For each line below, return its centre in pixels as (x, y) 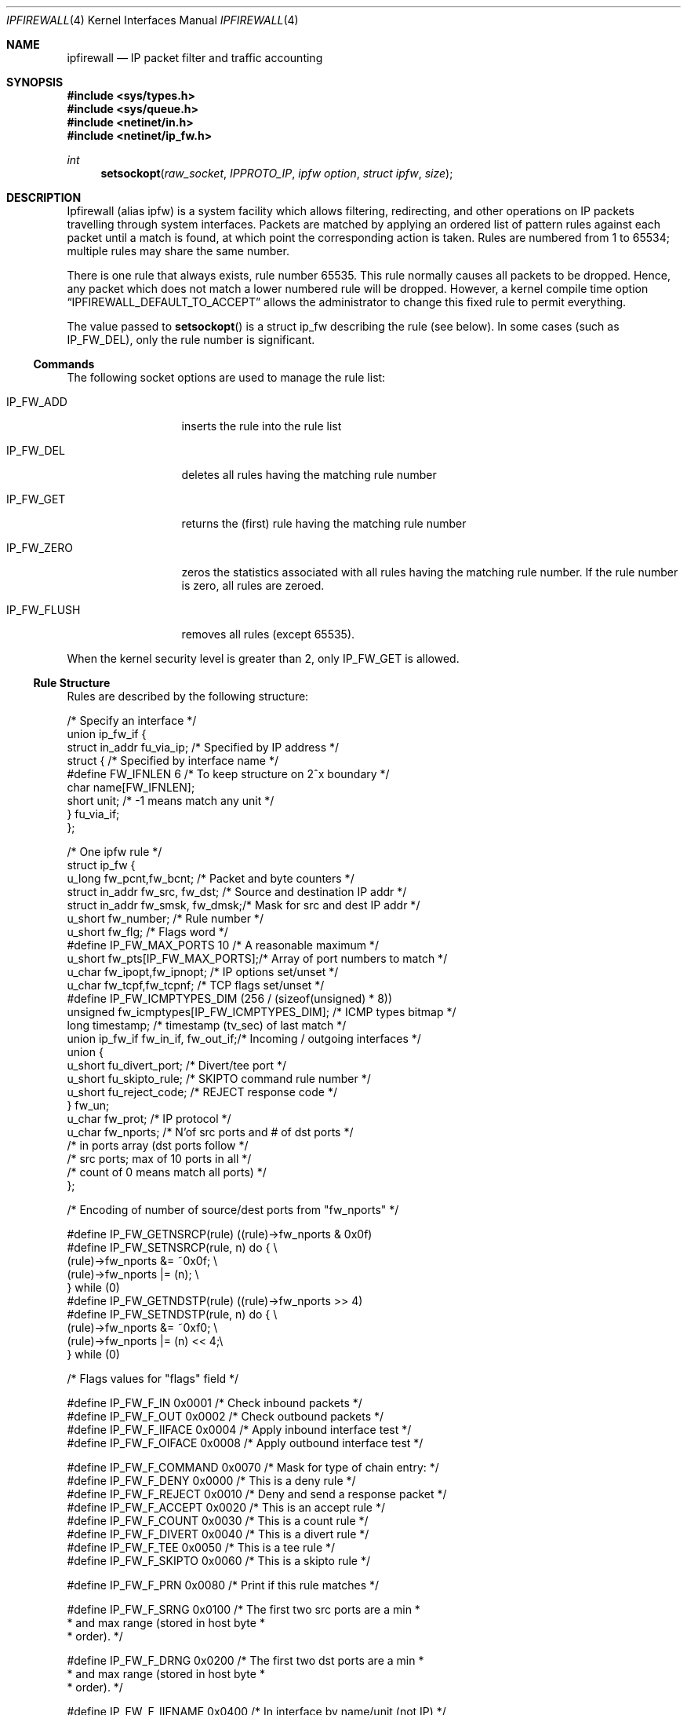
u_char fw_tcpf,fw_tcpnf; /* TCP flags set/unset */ (196, 985)
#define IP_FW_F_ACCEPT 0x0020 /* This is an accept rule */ (226, 1507)
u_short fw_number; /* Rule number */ (165, 918)
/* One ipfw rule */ (114, 852)
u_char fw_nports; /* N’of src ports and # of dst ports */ (210, 1132)
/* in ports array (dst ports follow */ (158, 1145)
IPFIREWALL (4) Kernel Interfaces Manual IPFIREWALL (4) (153, 20)
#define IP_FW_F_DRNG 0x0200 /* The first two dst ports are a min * (245, 1660)
